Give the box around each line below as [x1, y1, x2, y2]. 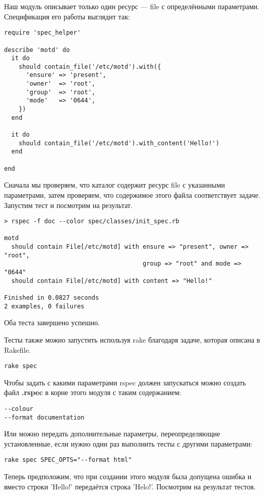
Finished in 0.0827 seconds [4, 294, 99, 302]
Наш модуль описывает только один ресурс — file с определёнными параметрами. [4, 1, 260, 11]
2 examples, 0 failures [4, 302, 85, 310]
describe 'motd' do [4, 46, 70, 54]
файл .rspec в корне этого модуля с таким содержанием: [4, 387, 181, 398]
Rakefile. [4, 344, 31, 355]
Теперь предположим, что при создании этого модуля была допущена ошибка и [4, 471, 252, 482]
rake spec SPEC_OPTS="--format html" [4, 456, 132, 464]
